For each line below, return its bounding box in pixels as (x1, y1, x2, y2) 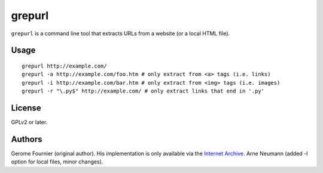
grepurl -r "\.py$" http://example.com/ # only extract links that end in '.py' (22, 88, 265, 95)
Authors (11, 134, 42, 144)
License (11, 103, 41, 113)
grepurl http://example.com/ (22, 63, 107, 69)
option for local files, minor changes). (11, 158, 103, 165)
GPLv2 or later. (11, 119, 48, 126)
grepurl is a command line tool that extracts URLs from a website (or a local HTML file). (11, 30, 230, 37)
